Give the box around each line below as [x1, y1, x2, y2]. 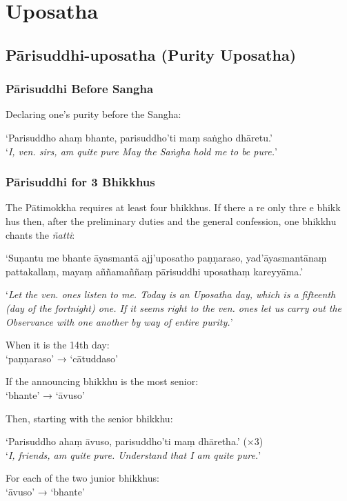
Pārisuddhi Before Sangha [6, 80, 154, 97]
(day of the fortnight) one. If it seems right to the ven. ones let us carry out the [6, 300, 342, 315]
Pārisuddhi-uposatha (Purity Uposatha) [6, 43, 297, 65]
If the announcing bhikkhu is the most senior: [6, 374, 199, 389]
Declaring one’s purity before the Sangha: [6, 107, 181, 121]
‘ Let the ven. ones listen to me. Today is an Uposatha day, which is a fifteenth [6, 287, 336, 302]
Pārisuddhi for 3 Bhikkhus [6, 173, 155, 190]
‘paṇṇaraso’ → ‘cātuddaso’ [6, 351, 118, 365]
